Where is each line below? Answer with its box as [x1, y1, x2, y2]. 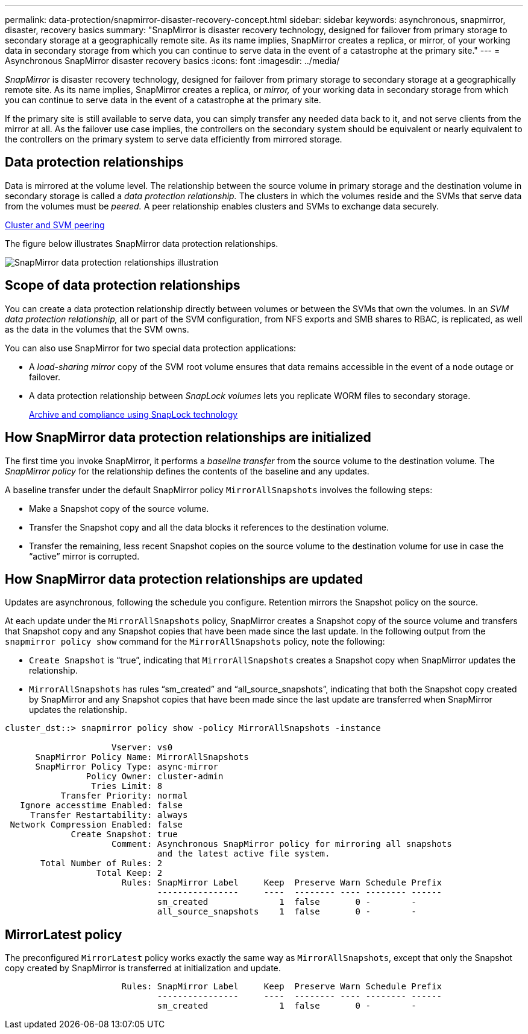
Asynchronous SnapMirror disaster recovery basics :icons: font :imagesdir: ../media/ [5, 56, 340, 66]
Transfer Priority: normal [60, 791, 188, 801]
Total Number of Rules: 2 [40, 858, 163, 869]
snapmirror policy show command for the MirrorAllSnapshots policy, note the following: [5, 636, 385, 647]
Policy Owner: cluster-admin [86, 771, 224, 782]
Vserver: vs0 [112, 742, 173, 753]
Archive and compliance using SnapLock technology [29, 409, 238, 420]
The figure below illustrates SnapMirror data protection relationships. [5, 238, 278, 249]
